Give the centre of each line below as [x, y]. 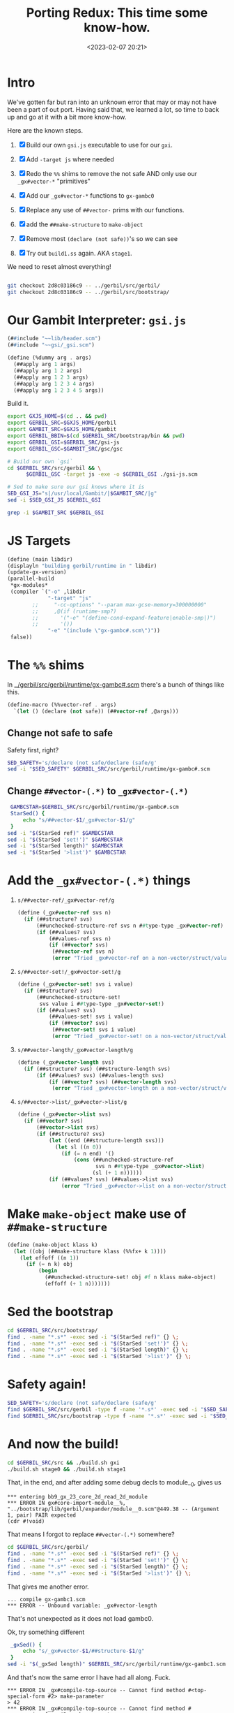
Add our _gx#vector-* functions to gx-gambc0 [90, 195]
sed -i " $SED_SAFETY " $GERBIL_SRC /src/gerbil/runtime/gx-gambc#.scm [109, 769]
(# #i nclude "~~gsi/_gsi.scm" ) [51, 345]
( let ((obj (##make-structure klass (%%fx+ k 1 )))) [90, 1251]
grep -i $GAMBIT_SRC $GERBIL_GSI [56, 512]
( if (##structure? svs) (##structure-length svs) [97, 1069]
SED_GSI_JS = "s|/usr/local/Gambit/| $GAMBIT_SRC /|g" [82, 494]
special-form [26, 1697]
